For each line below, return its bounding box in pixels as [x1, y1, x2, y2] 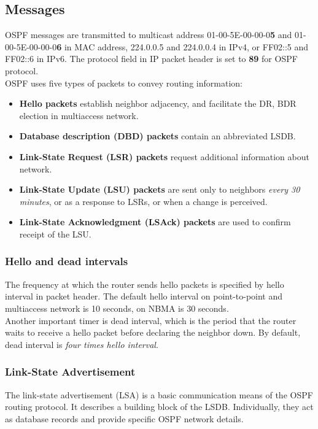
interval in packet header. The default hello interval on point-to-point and [5, 290, 283, 303]
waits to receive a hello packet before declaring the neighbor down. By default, [5, 326, 301, 339]
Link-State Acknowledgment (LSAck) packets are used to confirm [19, 215, 291, 228]
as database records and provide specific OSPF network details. [5, 412, 244, 425]
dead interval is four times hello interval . [5, 338, 158, 350]
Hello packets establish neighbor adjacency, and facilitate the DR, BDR [19, 97, 297, 110]
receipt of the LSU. [19, 227, 91, 240]
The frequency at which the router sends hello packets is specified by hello [5, 277, 284, 290]
